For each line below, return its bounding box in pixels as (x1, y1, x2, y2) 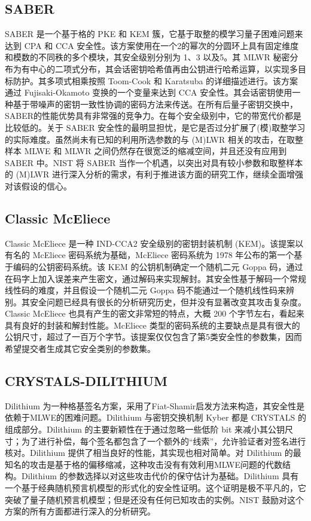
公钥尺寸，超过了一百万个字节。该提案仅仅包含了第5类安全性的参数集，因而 (5, 330, 302, 343)
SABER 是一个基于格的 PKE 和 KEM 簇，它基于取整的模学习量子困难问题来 (5, 27, 303, 40)
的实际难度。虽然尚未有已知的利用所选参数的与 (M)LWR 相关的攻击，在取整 (5, 133, 303, 145)
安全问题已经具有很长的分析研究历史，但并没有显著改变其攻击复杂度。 (29, 295, 306, 308)
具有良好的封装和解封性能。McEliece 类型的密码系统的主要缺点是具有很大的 (5, 318, 300, 331)
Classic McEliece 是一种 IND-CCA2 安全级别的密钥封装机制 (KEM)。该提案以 (5, 237, 304, 249)
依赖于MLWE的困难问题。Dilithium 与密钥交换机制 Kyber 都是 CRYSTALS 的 (5, 411, 306, 424)
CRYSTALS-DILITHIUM (5, 372, 167, 390)
